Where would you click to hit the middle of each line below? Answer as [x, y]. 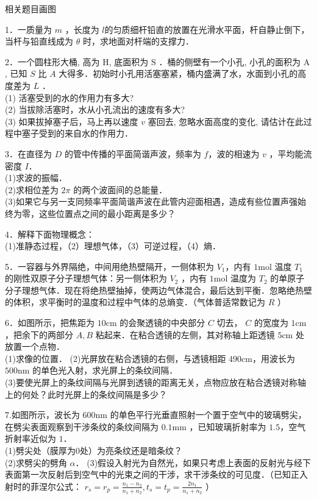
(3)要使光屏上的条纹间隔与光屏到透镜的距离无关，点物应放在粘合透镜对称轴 [155, 382]
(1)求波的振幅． [36, 178]
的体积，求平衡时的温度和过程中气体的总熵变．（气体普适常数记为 [135, 302]
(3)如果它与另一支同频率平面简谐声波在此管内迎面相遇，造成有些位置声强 [151, 201]
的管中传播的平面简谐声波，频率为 [133, 153]
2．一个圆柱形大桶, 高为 [52, 61]
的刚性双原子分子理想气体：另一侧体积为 [86, 278]
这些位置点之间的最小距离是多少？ [107, 213]
